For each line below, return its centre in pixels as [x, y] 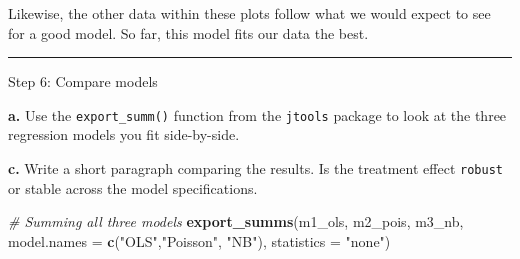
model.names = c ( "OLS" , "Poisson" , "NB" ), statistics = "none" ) [199, 240]
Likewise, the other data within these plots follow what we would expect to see [249, 13]
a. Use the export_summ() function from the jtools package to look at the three [257, 114]
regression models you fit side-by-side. [124, 134]
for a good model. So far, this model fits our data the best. [188, 32]
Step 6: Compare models [83, 81]
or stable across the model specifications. [133, 187]
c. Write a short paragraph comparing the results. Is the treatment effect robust [255, 168]
